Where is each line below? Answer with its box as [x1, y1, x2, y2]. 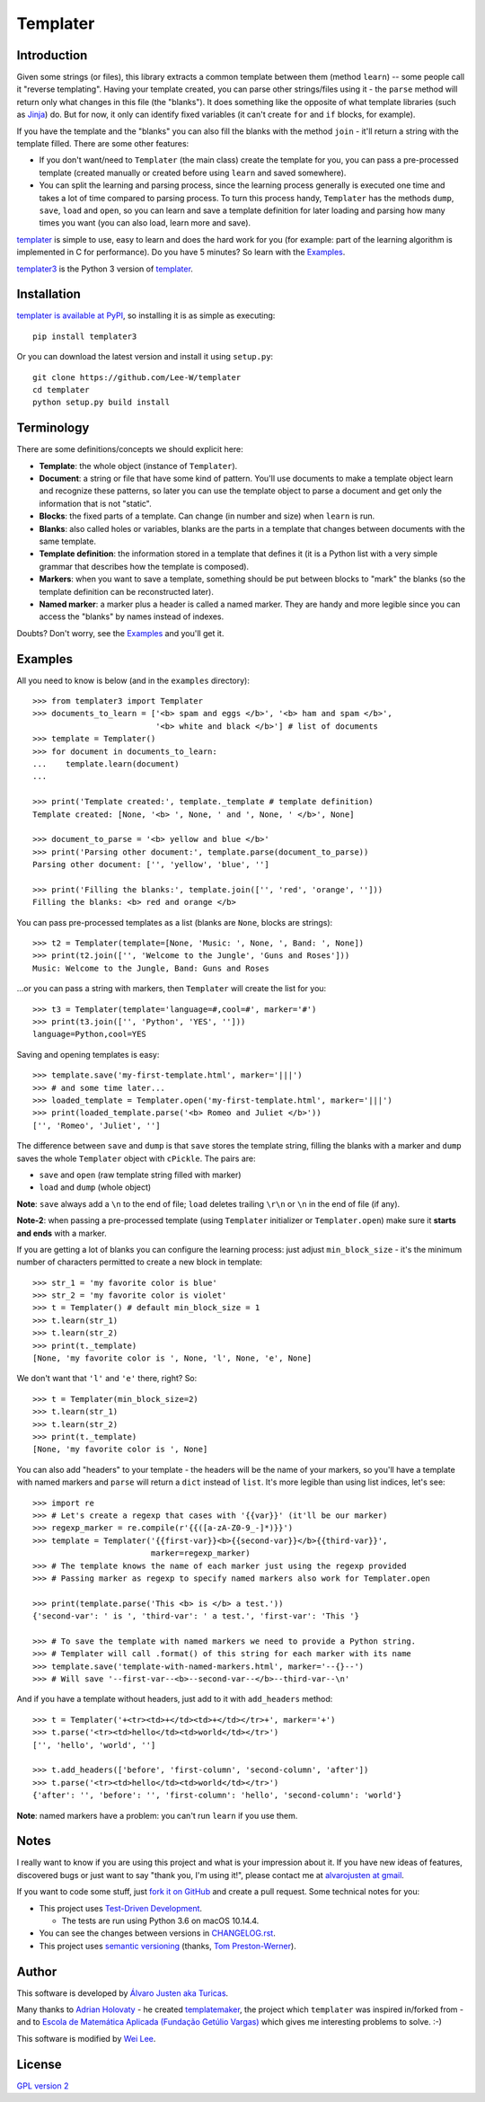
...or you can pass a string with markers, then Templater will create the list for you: [16, 983, 327, 994]
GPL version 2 [16, 2080, 69, 2091]
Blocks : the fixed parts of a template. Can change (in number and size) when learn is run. [39, 510, 375, 521]
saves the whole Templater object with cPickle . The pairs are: [16, 1153, 256, 1164]
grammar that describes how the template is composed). [39, 561, 250, 572]
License [16, 2056, 62, 2071]
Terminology [16, 421, 90, 436]
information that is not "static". [39, 498, 152, 509]
